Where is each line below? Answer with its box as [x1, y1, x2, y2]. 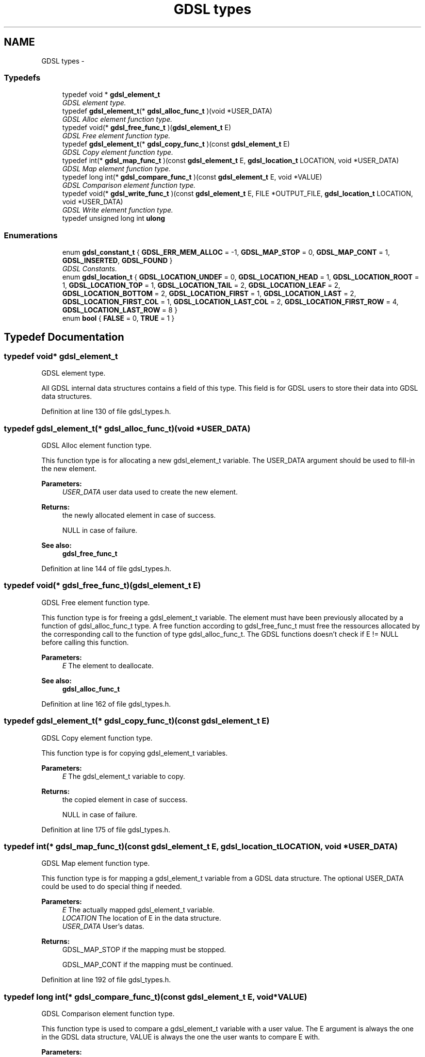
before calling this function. [41, 638, 129, 646]
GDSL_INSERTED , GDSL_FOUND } [62, 256, 173, 265]
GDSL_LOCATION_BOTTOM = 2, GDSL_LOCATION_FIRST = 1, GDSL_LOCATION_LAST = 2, [62, 289, 356, 298]
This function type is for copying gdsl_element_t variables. [41, 748, 228, 757]
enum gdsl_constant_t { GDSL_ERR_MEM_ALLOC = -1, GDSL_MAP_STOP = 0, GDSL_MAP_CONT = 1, [62, 248, 390, 257]
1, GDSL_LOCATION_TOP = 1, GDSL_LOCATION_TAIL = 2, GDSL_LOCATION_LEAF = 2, [62, 281, 341, 290]
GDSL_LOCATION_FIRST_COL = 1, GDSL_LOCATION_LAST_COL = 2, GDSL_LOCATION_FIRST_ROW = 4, [62, 297, 399, 306]
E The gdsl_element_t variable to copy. [62, 772, 185, 780]
